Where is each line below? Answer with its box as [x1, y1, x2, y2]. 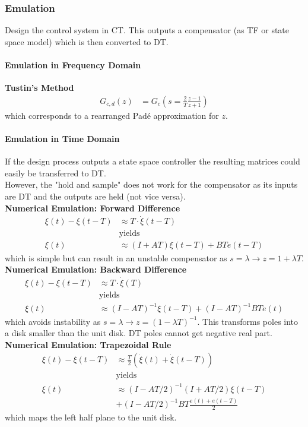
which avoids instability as [5, 315, 101, 327]
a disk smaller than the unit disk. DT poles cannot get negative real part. [5, 327, 272, 339]
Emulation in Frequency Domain [5, 59, 141, 71]
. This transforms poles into [197, 315, 299, 327]
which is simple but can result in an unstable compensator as [5, 251, 227, 264]
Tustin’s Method [5, 81, 74, 94]
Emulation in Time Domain [5, 132, 120, 145]
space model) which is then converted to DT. [5, 35, 169, 48]
